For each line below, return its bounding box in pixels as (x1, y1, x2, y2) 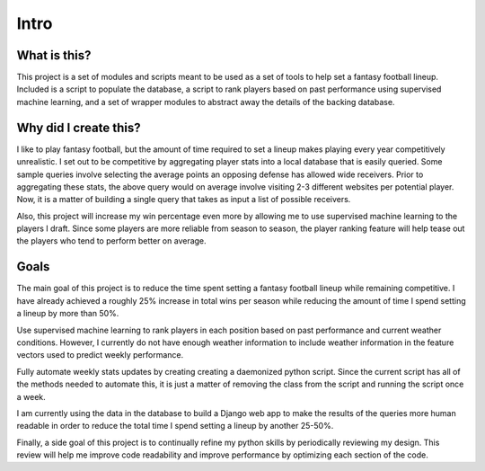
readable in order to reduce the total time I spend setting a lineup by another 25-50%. (16, 421, 334, 431)
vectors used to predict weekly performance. (16, 350, 184, 360)
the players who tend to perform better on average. (16, 235, 207, 246)
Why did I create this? (16, 120, 141, 135)
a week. (16, 391, 47, 402)
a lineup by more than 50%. (16, 308, 119, 319)
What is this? (16, 48, 92, 63)
